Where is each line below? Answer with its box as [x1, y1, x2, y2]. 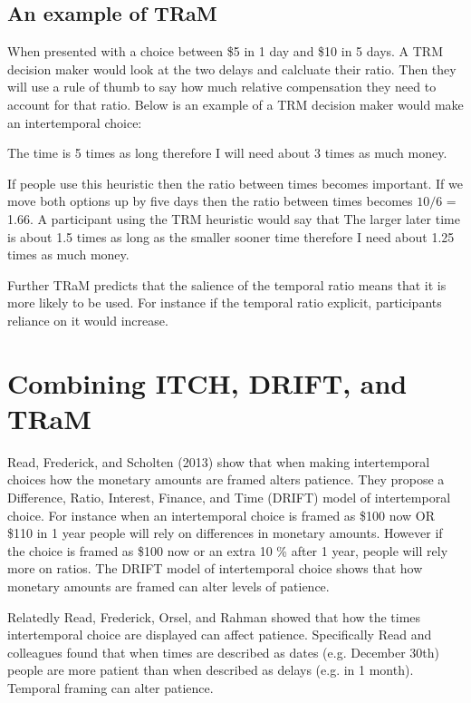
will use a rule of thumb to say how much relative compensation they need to [7, 77, 437, 96]
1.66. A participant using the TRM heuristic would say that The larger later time [7, 209, 460, 228]
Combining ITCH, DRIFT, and [7, 364, 408, 401]
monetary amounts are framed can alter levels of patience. [7, 576, 330, 595]
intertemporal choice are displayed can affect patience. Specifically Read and [7, 625, 432, 644]
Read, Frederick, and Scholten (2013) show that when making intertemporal [7, 452, 430, 471]
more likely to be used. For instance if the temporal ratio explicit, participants [7, 293, 442, 312]
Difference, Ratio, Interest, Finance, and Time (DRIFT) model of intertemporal [7, 488, 451, 507]
